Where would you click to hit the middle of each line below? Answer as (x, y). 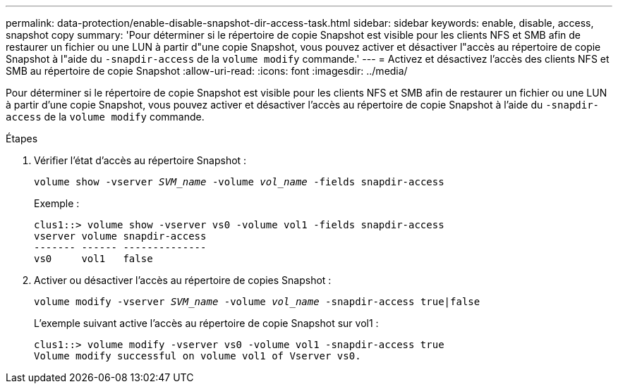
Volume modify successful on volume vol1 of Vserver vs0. (198, 356)
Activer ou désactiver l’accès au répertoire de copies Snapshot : (183, 280)
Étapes (22, 138)
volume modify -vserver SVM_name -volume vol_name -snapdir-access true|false (257, 302)
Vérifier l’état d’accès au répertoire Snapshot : (140, 160)
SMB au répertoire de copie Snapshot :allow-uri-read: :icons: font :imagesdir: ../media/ (207, 71)
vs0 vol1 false (93, 259)
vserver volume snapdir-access (120, 236)
